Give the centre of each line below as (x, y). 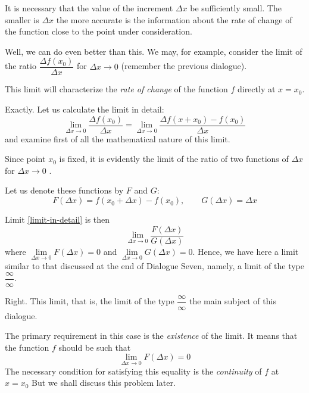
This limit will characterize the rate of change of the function (116, 89)
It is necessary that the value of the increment (89, 8)
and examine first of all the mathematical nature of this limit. (118, 138)
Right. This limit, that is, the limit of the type (90, 301)
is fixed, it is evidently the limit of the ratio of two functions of (174, 159)
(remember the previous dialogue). (184, 66)
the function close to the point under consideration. (99, 31)
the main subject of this (232, 301)
